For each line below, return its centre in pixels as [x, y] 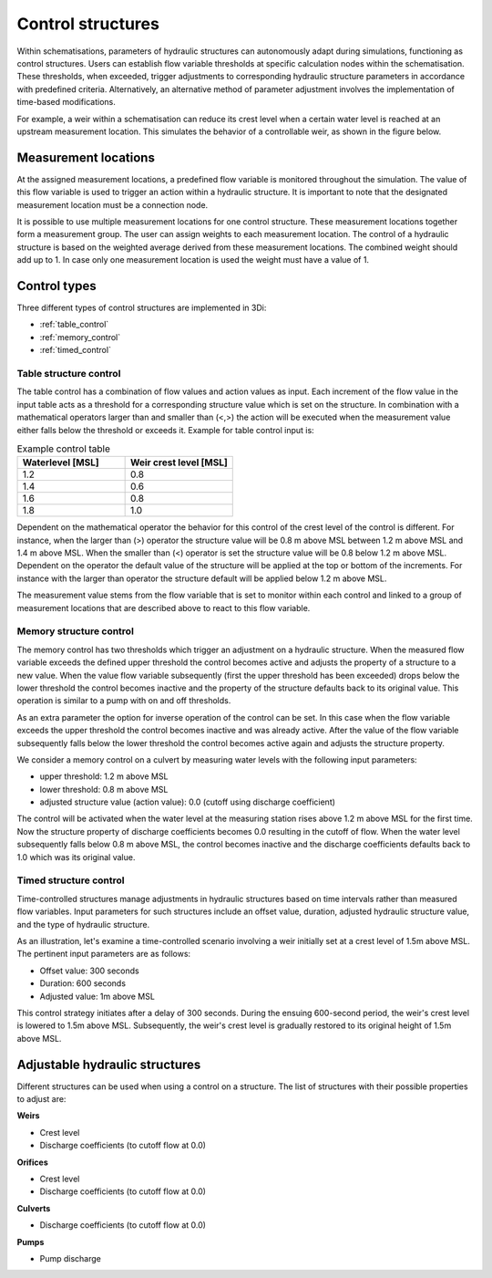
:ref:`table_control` [74, 325]
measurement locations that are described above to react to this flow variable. [164, 608]
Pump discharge [71, 1258]
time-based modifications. [66, 102]
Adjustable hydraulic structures [109, 1064]
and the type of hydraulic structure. [83, 924]
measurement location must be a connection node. [113, 204]
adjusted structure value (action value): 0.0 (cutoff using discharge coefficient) [188, 802]
